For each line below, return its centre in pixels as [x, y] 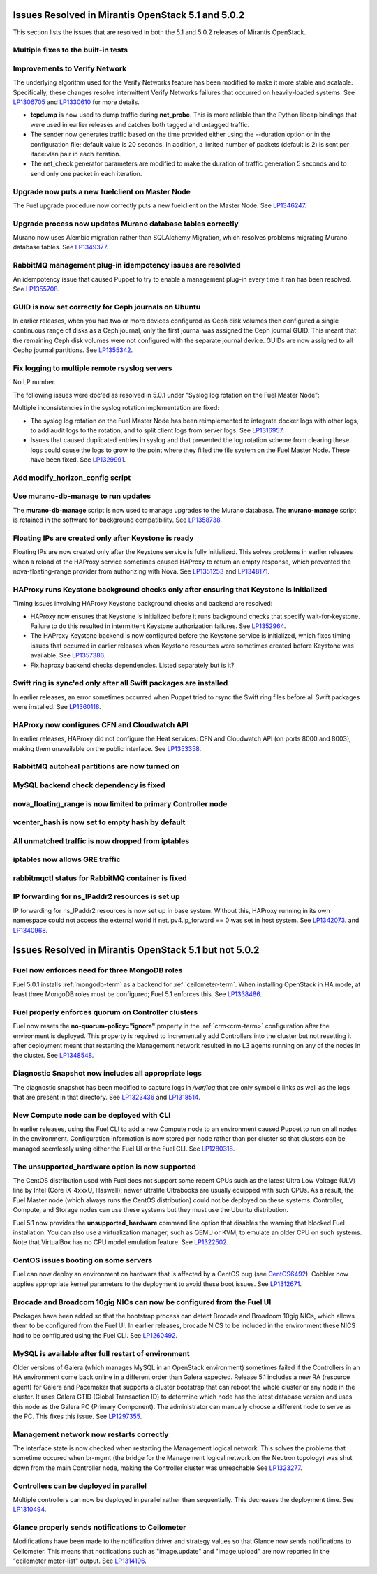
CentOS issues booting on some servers [83, 1260]
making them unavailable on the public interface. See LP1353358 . [107, 748]
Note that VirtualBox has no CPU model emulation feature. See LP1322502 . [121, 1242]
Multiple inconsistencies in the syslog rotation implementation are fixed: [116, 408]
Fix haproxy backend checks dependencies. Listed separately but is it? [132, 665]
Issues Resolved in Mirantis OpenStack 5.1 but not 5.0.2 [136, 950]
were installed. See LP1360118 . [57, 707]
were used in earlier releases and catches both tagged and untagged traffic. [140, 124]
